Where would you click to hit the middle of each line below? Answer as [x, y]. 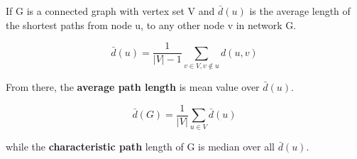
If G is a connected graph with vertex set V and [110, 11]
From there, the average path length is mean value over [133, 86]
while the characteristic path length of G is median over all [140, 147]
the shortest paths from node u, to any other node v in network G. [151, 24]
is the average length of [300, 11]
